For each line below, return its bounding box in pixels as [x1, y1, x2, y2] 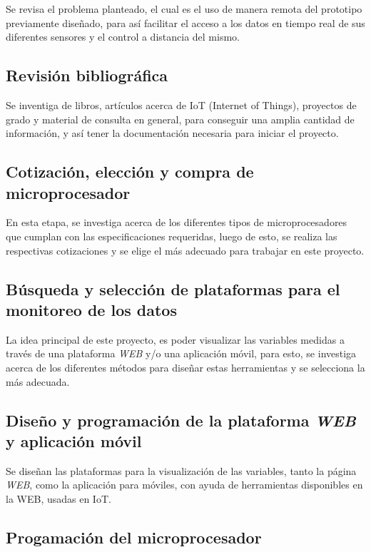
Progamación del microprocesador [6, 526, 262, 548]
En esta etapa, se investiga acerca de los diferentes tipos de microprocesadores [6, 215, 347, 230]
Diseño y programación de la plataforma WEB [6, 409, 356, 431]
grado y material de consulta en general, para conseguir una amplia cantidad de [6, 111, 355, 126]
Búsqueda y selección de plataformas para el [6, 277, 340, 300]
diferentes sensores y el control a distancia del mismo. [6, 29, 240, 44]
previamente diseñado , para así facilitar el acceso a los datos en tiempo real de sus [6, 15, 365, 30]
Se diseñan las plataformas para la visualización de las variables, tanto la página [6, 463, 357, 478]
